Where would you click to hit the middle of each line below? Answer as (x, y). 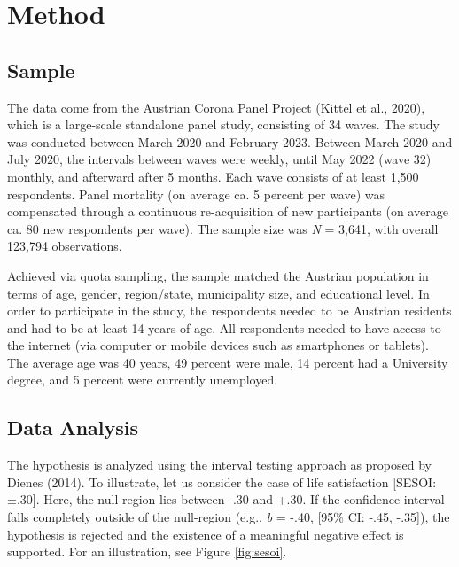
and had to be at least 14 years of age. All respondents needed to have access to (224, 327)
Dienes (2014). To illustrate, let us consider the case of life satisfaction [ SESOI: (222, 482)
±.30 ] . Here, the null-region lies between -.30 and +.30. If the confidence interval (226, 499)
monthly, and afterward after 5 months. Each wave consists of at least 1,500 (213, 176)
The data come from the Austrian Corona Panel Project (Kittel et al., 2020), (216, 107)
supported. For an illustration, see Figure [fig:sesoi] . (147, 551)
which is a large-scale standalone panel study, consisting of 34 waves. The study (223, 124)
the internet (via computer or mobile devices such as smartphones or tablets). (218, 345)
